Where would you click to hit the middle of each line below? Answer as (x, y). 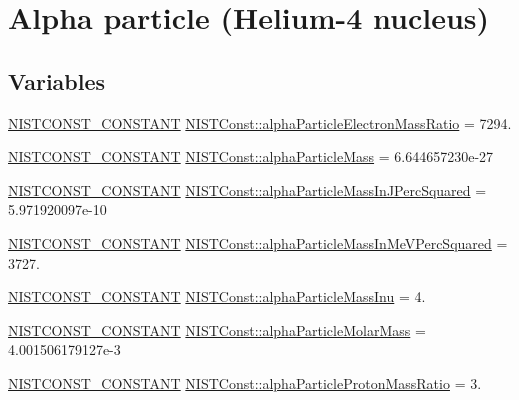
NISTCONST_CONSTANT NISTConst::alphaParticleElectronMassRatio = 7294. (260, 122)
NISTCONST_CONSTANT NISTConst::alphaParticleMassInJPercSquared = (247, 189)
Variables (57, 80)
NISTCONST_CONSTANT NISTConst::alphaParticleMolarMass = (217, 329)
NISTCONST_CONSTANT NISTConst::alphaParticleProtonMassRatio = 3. (245, 382)
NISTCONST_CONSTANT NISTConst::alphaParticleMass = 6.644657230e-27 (251, 156)
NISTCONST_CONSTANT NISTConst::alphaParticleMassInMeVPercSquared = (258, 242)
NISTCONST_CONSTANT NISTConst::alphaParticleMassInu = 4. (217, 296)
